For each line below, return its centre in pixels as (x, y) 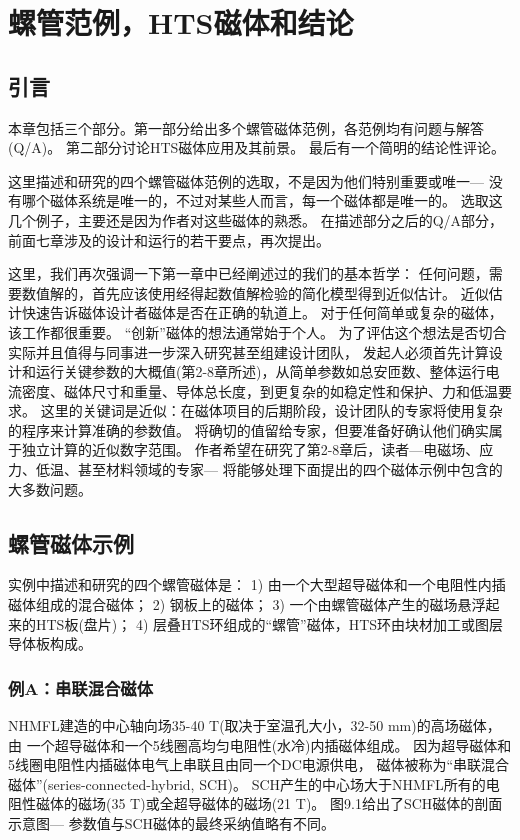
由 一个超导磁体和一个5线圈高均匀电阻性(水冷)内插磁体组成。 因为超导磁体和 (260, 744)
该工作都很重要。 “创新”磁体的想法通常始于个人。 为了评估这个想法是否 (243, 331)
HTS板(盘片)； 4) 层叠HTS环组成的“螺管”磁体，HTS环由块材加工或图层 (269, 623)
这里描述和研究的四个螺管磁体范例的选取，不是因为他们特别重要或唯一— (246, 180)
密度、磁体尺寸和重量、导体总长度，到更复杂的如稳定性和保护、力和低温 (259, 390)
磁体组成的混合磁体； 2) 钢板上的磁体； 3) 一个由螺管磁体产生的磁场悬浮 (247, 604)
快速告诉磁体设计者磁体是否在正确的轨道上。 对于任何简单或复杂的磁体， (262, 312)
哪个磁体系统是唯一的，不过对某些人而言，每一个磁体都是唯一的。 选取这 (262, 200)
